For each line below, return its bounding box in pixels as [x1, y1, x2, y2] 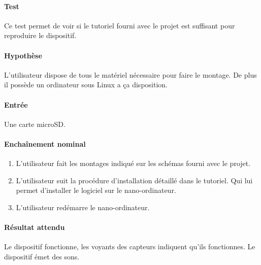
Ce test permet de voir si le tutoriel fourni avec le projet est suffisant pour [4, 20, 235, 30]
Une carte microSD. [4, 118, 66, 129]
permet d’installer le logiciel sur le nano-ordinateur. [16, 185, 176, 195]
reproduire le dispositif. [4, 30, 77, 41]
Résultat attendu [4, 222, 65, 233]
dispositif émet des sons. [4, 251, 80, 261]
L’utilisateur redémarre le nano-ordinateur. [16, 202, 150, 212]
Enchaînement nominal [4, 138, 86, 149]
